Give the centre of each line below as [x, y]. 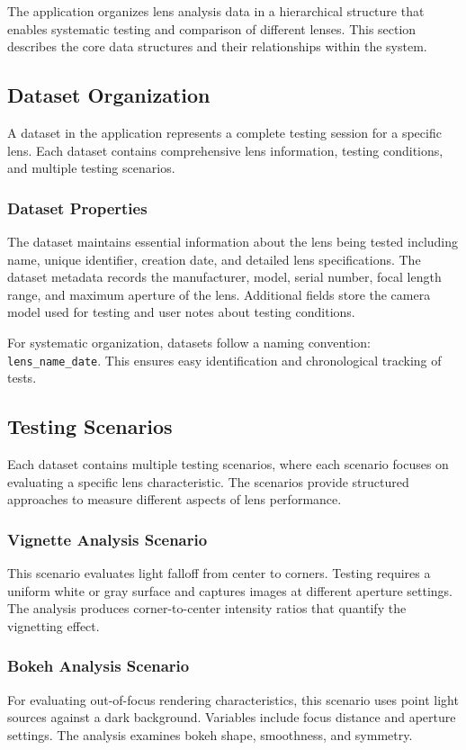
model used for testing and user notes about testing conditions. [181, 312]
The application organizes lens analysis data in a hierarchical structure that [216, 11]
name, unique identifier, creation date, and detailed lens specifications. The [214, 259]
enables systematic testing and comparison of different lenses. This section [212, 28]
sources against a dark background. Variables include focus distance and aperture [232, 717]
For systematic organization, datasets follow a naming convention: [189, 342]
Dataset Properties [77, 208]
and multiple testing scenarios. [91, 168]
